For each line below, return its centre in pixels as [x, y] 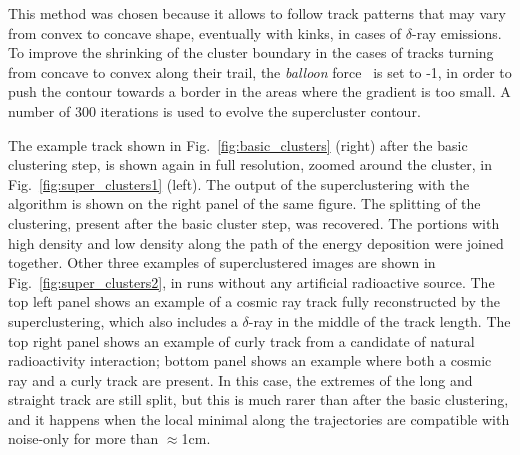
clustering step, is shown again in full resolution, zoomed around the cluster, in [250, 164]
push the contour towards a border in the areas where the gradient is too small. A [259, 91]
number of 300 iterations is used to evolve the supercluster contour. [214, 110]
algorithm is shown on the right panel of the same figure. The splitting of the [244, 203]
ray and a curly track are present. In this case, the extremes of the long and [240, 379]
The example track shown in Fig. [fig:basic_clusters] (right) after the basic [238, 144]
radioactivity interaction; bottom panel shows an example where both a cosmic [250, 360]
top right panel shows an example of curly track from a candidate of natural [241, 340]
